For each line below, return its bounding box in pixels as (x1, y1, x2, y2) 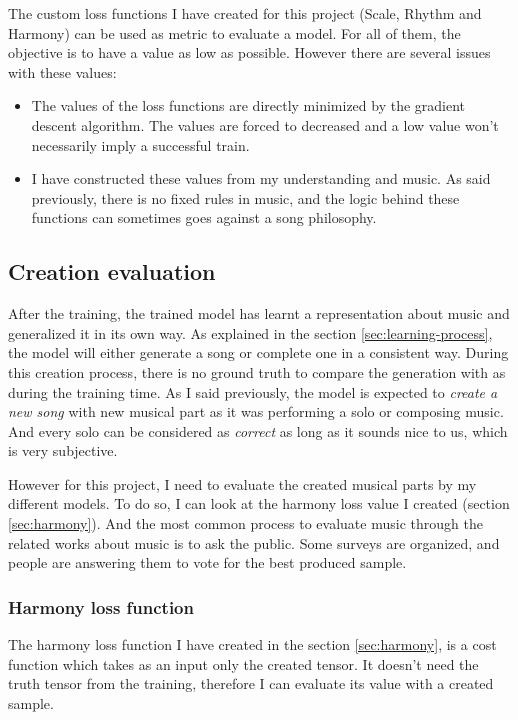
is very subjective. (8, 440, 118, 461)
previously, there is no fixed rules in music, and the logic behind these (31, 187, 460, 208)
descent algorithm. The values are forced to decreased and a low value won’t (31, 114, 499, 135)
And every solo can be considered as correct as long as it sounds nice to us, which (8, 420, 508, 441)
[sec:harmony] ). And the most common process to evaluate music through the (8, 513, 483, 534)
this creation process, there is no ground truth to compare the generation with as (8, 361, 506, 382)
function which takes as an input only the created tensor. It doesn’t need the (8, 653, 479, 674)
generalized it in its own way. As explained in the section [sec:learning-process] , (8, 322, 493, 343)
